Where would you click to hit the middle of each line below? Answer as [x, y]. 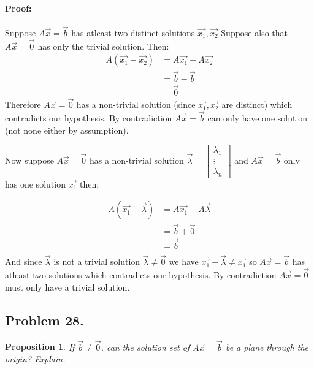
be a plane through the [267, 347]
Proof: [18, 8]
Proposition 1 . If [40, 347]
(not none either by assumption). [67, 130]
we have [184, 261]
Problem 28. [44, 320]
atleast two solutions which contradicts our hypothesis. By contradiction [141, 275]
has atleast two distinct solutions [133, 33]
